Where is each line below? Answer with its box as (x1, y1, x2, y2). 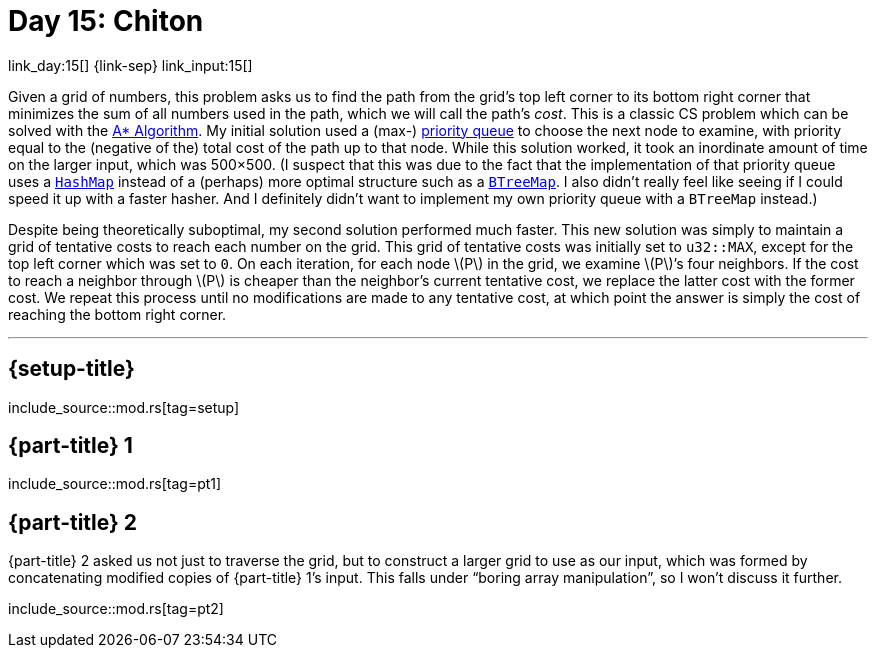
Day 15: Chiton (8, 4, 204, 38)
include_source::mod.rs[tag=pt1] (8, 475, 222, 493)
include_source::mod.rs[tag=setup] (8, 398, 240, 416)
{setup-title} (8, 356, 135, 382)
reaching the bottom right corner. (8, 305, 227, 323)
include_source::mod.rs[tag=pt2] (8, 600, 224, 618)
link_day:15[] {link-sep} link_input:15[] (8, 56, 253, 74)
